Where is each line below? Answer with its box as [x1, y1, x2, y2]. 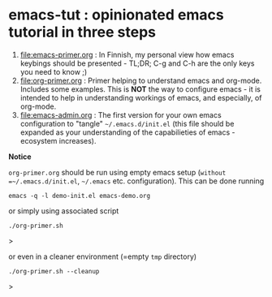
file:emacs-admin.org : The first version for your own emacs [19, 110, 222, 119]
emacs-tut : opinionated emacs [8, 6, 225, 24]
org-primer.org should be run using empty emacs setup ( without [8, 167, 227, 177]
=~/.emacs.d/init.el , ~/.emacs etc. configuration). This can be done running [8, 176, 265, 186]
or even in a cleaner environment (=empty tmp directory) [8, 252, 197, 261]
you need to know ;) [19, 67, 88, 76]
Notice [8, 152, 32, 161]
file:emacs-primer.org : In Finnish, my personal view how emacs [19, 49, 235, 59]
